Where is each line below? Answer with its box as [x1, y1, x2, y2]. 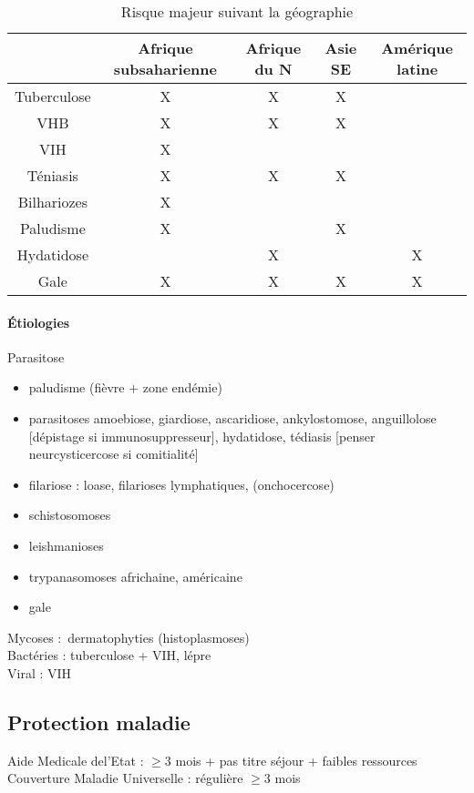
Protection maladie [7, 707, 191, 736]
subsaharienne [113, 58, 217, 79]
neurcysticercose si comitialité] [28, 444, 199, 463]
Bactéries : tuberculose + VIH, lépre [7, 646, 211, 665]
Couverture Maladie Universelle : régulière [7, 768, 243, 788]
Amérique [381, 37, 453, 58]
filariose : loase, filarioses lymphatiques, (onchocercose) [28, 474, 335, 493]
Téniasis [26, 165, 78, 186]
